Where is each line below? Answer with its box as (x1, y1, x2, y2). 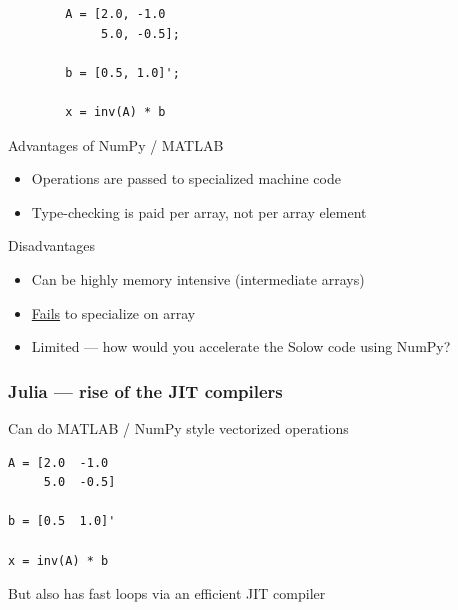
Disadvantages (8, 235, 96, 256)
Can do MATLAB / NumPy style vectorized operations (8, 417, 349, 438)
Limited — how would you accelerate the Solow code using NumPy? (31, 336, 451, 357)
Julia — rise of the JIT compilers (8, 378, 283, 403)
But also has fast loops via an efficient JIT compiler (8, 583, 326, 604)
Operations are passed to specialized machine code (31, 168, 341, 189)
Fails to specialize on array (31, 302, 196, 323)
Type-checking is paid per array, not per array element (31, 201, 367, 222)
